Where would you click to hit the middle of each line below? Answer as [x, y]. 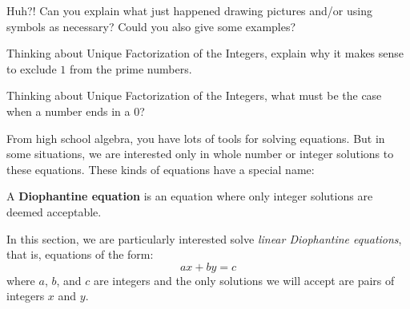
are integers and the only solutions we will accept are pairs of [244, 280]
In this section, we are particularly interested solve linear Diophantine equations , [204, 238]
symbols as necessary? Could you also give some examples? [151, 26]
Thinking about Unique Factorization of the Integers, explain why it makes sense [205, 53]
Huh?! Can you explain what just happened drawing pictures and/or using [189, 10]
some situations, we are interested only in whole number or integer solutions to [200, 154]
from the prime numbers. [131, 68]
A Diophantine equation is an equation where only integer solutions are [190, 196]
